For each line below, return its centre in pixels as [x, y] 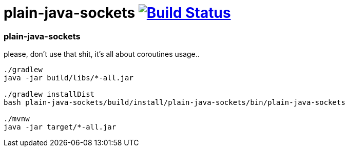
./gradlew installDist [49, 94]
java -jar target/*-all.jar [60, 127]
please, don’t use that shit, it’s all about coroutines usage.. [102, 54]
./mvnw [17, 119]
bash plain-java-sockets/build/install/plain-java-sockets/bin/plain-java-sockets [174, 103]
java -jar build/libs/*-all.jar [69, 78]
